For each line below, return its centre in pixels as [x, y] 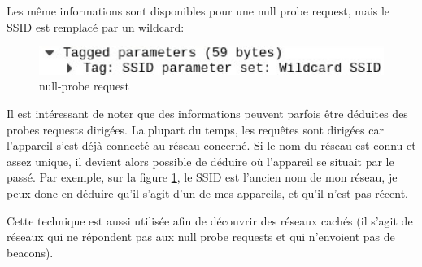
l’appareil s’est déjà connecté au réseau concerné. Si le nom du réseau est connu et [211, 145]
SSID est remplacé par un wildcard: [96, 26]
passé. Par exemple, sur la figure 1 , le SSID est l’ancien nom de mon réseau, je [202, 177]
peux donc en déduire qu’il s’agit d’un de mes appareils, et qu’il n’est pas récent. [208, 193]
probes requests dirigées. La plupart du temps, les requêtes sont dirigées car [195, 129]
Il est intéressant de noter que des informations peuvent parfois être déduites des [207, 113]
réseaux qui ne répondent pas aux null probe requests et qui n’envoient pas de [201, 236]
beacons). [30, 252]
